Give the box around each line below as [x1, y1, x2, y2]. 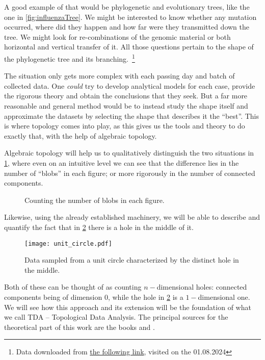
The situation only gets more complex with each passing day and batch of [4, 70, 235, 81]
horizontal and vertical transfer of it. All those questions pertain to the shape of [4, 41, 254, 52]
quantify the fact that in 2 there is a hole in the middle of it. [4, 221, 194, 232]
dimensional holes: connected [156, 281, 247, 292]
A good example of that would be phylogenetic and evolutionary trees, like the [4, 2, 250, 12]
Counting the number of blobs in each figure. [24, 194, 165, 205]
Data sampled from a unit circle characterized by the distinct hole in [24, 254, 239, 265]
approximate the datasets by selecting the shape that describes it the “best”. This [4, 110, 259, 121]
